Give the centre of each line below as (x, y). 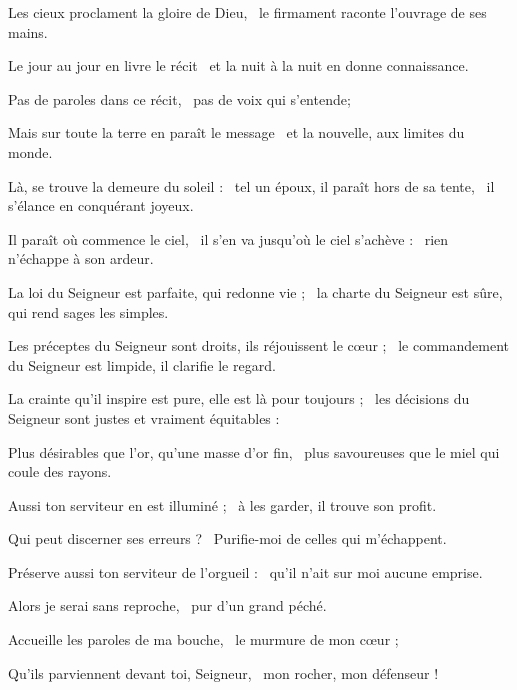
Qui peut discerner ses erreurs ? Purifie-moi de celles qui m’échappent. (227, 538)
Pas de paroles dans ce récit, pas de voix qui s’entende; (179, 98)
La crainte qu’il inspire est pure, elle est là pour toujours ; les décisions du (239, 398)
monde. (30, 151)
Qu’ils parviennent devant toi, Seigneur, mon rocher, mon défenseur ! (223, 672)
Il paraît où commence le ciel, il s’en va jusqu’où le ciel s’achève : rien (228, 238)
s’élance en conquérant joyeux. (101, 205)
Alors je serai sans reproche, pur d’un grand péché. (167, 605)
